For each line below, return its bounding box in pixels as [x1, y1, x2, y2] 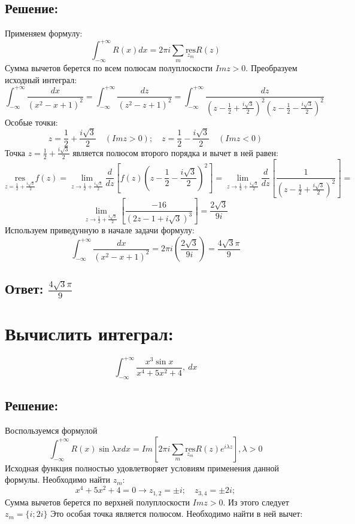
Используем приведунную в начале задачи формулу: [5, 224, 195, 236]
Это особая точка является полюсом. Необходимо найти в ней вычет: [50, 507, 303, 520]
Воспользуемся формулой [5, 424, 98, 437]
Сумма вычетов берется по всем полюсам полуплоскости [5, 62, 213, 74]
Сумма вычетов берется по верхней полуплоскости [5, 495, 190, 508]
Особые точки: [5, 115, 58, 128]
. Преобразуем [245, 62, 298, 74]
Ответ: [5, 279, 44, 298]
